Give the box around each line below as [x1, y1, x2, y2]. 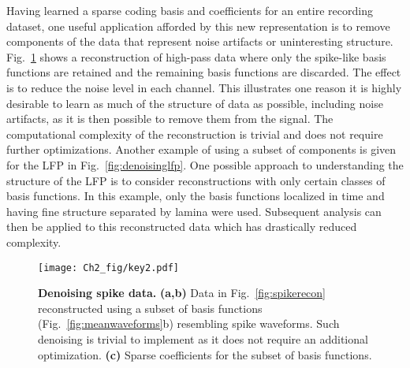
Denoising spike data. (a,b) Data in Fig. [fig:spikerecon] [38, 284, 326, 301]
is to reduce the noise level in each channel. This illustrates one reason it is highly [6, 79, 402, 95]
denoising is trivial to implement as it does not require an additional [38, 330, 368, 347]
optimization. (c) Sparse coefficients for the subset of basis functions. [38, 346, 372, 362]
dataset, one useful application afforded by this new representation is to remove [6, 17, 390, 34]
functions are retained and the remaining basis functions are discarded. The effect [6, 64, 401, 80]
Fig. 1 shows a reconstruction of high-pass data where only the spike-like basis [6, 48, 386, 65]
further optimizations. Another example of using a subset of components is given [6, 141, 397, 158]
